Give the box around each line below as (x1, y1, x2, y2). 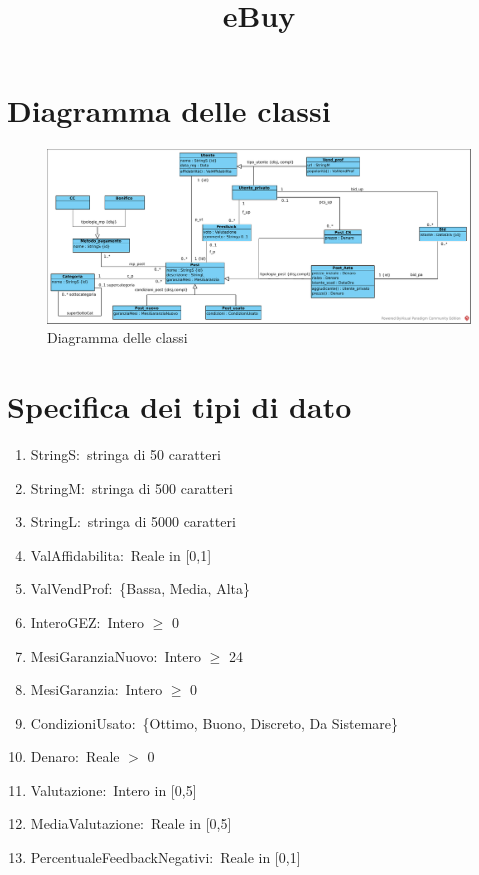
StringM (30, 477, 82, 498)
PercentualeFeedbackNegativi (30, 847, 210, 868)
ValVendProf (30, 578, 109, 599)
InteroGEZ (30, 611, 97, 632)
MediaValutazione (30, 813, 141, 834)
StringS (30, 443, 76, 464)
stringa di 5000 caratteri (87, 511, 236, 532)
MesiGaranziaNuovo (30, 645, 154, 666)
